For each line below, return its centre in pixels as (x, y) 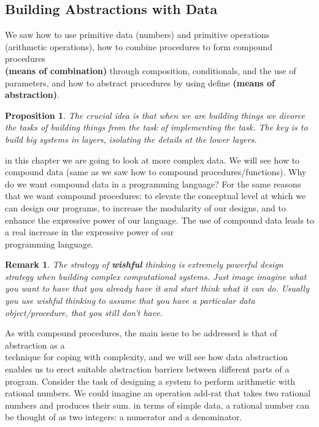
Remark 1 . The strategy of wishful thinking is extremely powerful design (144, 264)
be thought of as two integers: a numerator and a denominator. (124, 417)
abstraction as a (35, 345)
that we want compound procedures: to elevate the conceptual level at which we (156, 196)
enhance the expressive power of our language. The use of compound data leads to (160, 220)
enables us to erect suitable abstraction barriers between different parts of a (147, 369)
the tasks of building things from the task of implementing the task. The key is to (156, 127)
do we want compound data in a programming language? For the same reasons (153, 183)
